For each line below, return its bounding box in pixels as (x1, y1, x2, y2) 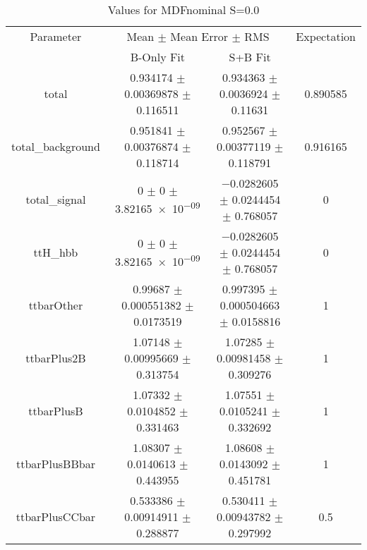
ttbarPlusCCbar (16, 508, 96, 525)
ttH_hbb (33, 244, 78, 260)
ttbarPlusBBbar (16, 456, 95, 472)
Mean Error (170, 28, 229, 44)
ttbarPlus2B (25, 350, 86, 366)
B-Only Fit (130, 49, 186, 65)
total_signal (25, 191, 86, 207)
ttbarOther (28, 297, 83, 313)
